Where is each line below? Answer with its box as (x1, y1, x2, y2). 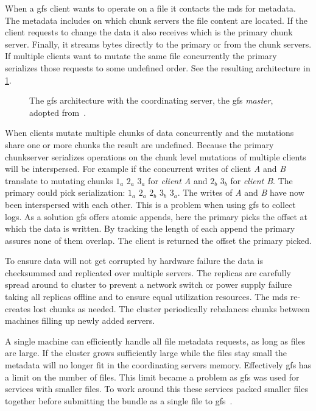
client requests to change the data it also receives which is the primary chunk (5, 26, 293, 38)
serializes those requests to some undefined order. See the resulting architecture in (5, 61, 311, 74)
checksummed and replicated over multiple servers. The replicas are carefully (5, 266, 291, 279)
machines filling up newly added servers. (5, 314, 155, 327)
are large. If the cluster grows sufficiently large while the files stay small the (5, 346, 287, 359)
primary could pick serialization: (5, 186, 125, 199)
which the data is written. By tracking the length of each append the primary (5, 222, 295, 235)
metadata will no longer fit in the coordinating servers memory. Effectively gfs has (5, 359, 312, 371)
